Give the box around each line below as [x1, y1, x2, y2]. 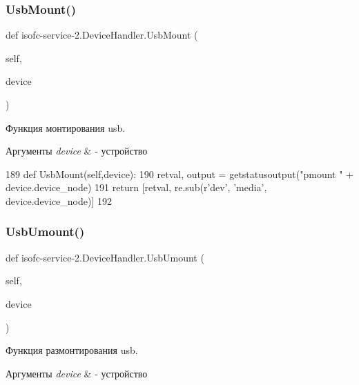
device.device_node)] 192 [6, 193, 112, 208]
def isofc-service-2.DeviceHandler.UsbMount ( [6, 28, 198, 42]
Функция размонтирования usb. [6, 343, 138, 357]
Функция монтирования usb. [6, 120, 126, 135]
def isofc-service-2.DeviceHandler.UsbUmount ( [6, 250, 204, 264]
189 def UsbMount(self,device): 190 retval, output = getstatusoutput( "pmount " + [6, 166, 353, 181]
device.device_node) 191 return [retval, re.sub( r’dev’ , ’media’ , [6, 180, 267, 195]
